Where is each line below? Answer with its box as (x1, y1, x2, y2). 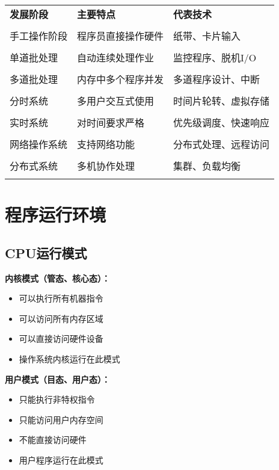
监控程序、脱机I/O (173, 51, 257, 64)
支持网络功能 (77, 137, 135, 151)
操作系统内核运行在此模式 (19, 352, 120, 365)
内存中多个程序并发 (77, 72, 164, 86)
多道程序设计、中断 (173, 72, 260, 86)
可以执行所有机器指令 (19, 292, 103, 305)
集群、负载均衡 (173, 159, 241, 173)
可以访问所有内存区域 (19, 312, 103, 324)
